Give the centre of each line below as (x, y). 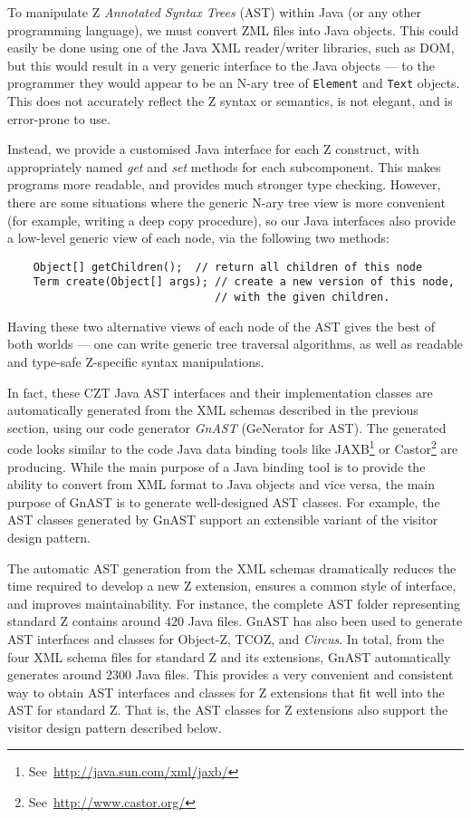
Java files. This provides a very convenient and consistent (294, 674)
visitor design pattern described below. (115, 727)
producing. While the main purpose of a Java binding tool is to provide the (216, 466)
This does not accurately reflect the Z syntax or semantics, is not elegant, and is (230, 101)
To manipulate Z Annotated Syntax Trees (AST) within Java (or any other (214, 12)
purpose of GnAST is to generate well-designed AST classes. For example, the (224, 501)
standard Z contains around (84, 621)
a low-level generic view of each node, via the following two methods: (199, 238)
